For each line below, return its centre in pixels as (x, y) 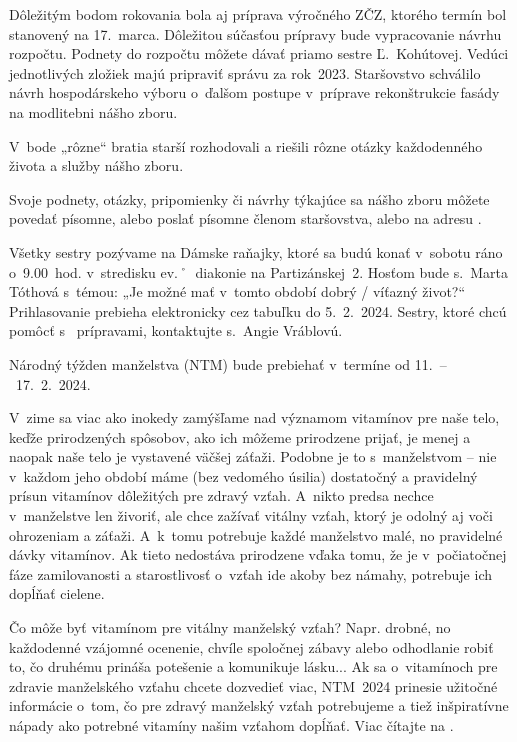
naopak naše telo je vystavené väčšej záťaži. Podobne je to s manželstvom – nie (253, 456)
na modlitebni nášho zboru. (93, 111)
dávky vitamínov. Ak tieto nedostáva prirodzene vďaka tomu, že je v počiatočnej (258, 554)
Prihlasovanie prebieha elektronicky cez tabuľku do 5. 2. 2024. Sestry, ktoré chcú (258, 310)
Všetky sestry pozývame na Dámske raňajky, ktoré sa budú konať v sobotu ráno (256, 251)
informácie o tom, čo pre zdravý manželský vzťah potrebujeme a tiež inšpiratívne (259, 705)
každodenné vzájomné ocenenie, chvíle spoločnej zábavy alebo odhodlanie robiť (251, 646)
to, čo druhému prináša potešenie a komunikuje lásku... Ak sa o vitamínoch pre (253, 666)
